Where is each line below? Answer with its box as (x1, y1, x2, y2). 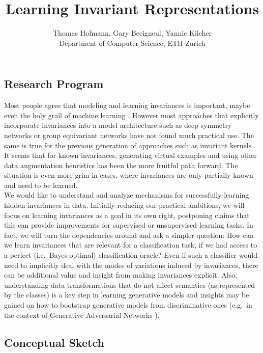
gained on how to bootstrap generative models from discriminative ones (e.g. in (4, 300, 252, 310)
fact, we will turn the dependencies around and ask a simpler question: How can (4, 229, 254, 240)
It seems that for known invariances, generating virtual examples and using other (4, 150, 257, 160)
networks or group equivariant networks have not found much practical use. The (4, 129, 254, 140)
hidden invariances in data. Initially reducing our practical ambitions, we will (4, 200, 245, 210)
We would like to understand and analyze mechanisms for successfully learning (4, 189, 249, 200)
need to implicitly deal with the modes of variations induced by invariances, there (4, 259, 258, 270)
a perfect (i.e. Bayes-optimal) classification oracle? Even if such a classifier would (4, 250, 257, 260)
